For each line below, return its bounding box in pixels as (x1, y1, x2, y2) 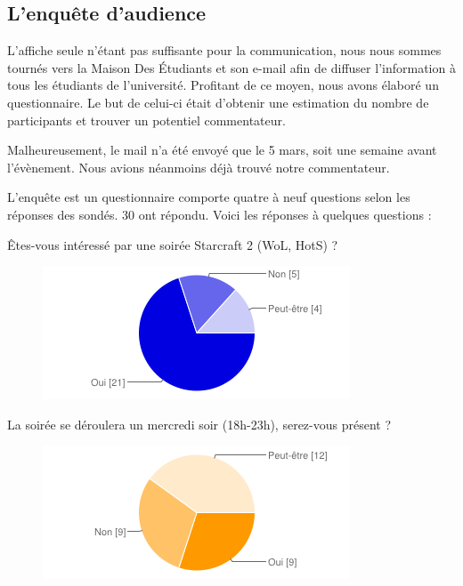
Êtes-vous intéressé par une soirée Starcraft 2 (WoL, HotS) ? (7, 235, 338, 253)
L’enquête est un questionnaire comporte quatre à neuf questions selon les (7, 188, 410, 206)
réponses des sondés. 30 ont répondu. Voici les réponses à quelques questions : (7, 205, 432, 223)
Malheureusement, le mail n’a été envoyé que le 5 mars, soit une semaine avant (7, 140, 437, 159)
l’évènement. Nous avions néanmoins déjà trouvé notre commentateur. (7, 157, 390, 176)
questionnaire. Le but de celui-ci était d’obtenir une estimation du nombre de (7, 92, 429, 111)
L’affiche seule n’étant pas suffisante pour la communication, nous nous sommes (7, 41, 442, 60)
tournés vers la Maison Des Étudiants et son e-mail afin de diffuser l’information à (7, 58, 456, 76)
